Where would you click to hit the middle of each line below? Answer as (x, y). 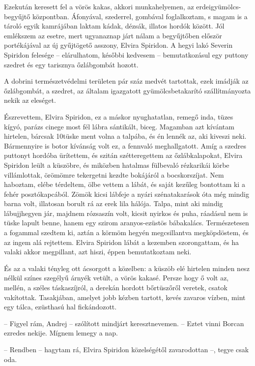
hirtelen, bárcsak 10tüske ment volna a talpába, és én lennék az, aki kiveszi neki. (125, 136)
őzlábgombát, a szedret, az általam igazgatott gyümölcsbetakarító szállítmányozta (127, 90)
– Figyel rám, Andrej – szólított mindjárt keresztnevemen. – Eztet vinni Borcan (124, 323)
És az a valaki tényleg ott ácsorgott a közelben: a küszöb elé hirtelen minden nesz (127, 268)
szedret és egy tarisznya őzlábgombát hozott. (71, 64)
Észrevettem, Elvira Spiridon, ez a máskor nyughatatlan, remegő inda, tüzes (119, 116)
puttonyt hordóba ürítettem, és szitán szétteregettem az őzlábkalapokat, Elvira (123, 155)
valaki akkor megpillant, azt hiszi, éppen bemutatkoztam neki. (98, 252)
